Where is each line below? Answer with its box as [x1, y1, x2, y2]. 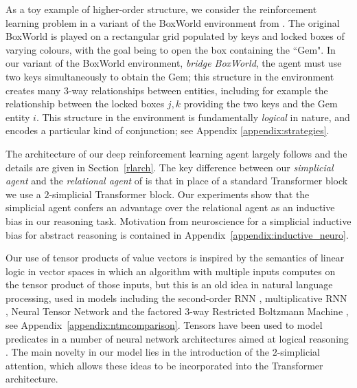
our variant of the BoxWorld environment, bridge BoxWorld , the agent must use [5, 56, 342, 70]
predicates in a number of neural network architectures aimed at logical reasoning [5, 331, 349, 345]
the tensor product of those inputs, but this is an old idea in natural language [5, 277, 333, 292]
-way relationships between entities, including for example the [68, 83, 328, 97]
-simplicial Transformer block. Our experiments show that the [49, 186, 310, 201]
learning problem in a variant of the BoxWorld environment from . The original [5, 15, 340, 30]
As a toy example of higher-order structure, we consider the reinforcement [5, 2, 317, 16]
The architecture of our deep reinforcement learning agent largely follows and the [5, 146, 347, 160]
